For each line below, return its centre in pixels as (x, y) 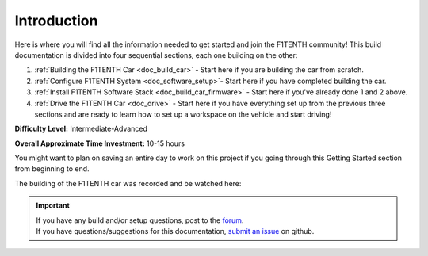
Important (53, 205)
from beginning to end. (52, 169)
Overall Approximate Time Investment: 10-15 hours (100, 143)
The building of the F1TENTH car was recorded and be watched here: (128, 183)
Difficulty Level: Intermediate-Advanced (81, 129)
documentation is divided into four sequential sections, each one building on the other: (156, 55)
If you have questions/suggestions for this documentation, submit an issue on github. (175, 231)
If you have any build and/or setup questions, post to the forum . (140, 220)
